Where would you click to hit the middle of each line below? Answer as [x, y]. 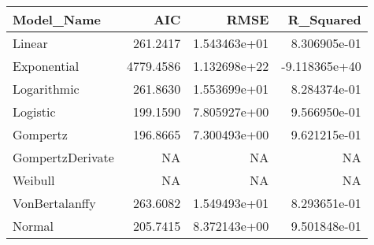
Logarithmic [46, 89]
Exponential [46, 66]
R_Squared [324, 19]
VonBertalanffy [54, 203]
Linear [30, 43]
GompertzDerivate [63, 157]
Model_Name [57, 19]
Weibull [34, 180]
